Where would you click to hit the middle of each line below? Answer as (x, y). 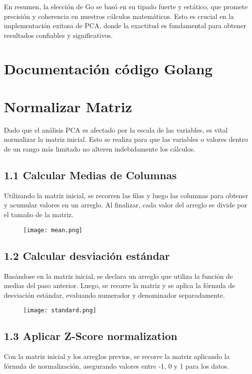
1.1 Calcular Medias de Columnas (90, 175)
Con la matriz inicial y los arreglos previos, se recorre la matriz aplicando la (117, 356)
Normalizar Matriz (68, 106)
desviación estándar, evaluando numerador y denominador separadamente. (115, 295)
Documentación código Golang (108, 68)
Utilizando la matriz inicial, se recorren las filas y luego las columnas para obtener (126, 195)
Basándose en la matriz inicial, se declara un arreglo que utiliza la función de (118, 276)
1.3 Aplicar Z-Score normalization (91, 336)
